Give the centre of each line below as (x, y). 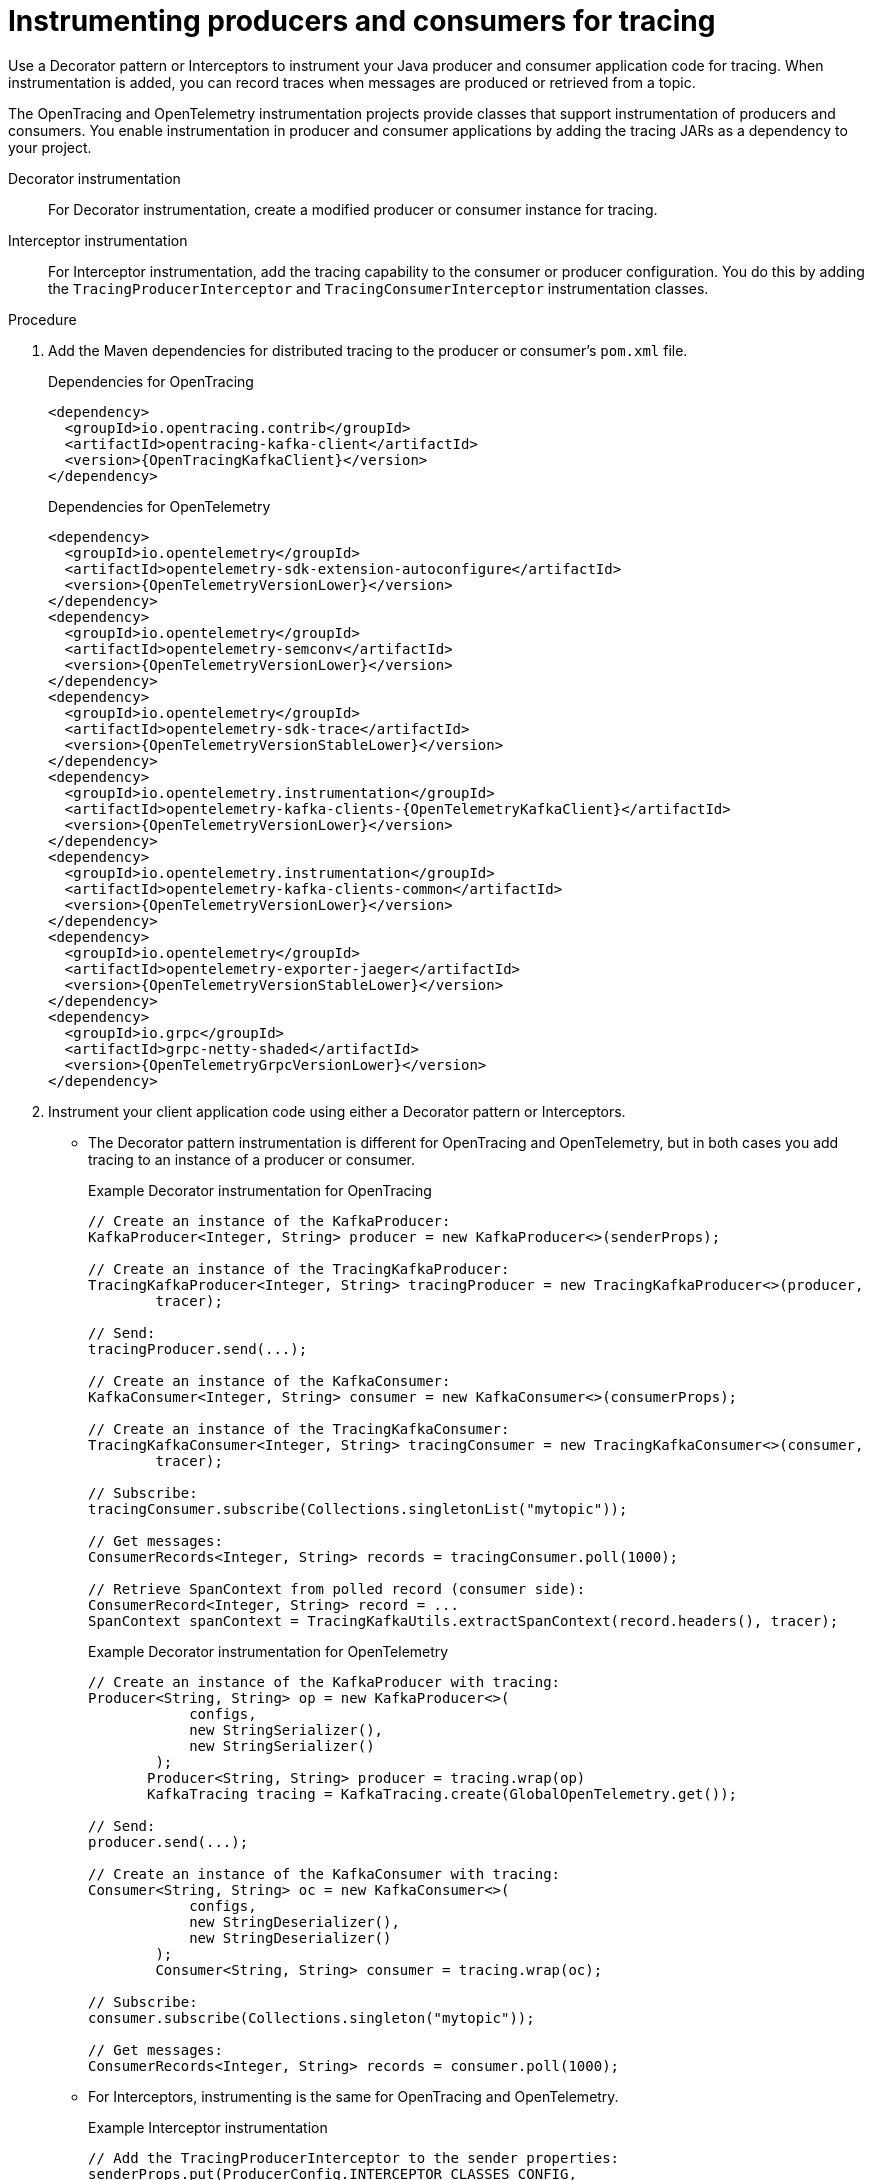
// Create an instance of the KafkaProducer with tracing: (324, 1681)
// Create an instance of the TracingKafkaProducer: (299, 1268)
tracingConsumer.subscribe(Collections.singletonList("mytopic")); (358, 1508)
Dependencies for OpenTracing (151, 381)
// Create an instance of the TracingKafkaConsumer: (299, 1428)
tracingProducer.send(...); (198, 1348)
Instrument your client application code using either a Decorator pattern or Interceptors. (337, 1111)
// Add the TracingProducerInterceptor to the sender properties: (354, 2157)
